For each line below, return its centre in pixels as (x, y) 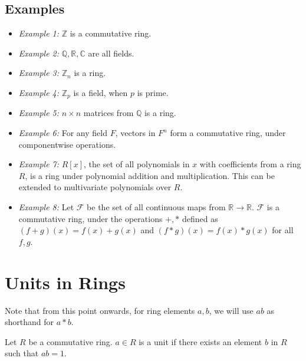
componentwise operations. (67, 144)
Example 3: (39, 73)
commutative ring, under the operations (91, 218)
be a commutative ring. (70, 341)
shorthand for (29, 322)
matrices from (108, 113)
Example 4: (39, 92)
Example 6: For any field (63, 133)
